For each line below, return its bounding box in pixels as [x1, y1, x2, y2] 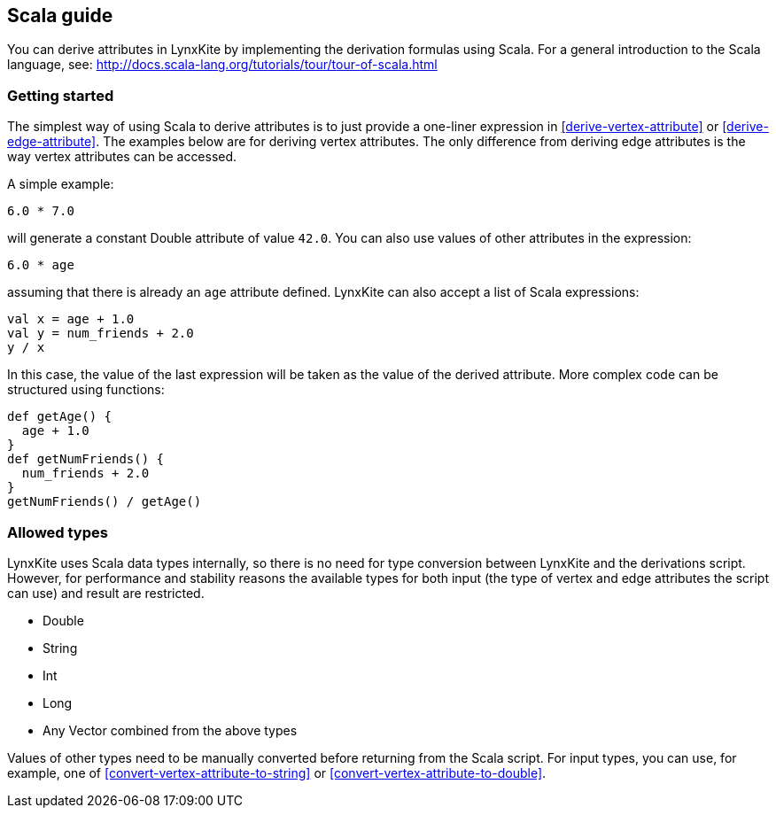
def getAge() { [7, 409, 113, 424]
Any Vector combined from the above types [43, 722, 298, 738]
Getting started [7, 86, 114, 105]
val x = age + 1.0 [7, 312, 135, 327]
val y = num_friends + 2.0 [7, 326, 194, 341]
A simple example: [7, 176, 114, 192]
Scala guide [7, 4, 113, 27]
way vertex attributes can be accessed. [7, 149, 237, 165]
